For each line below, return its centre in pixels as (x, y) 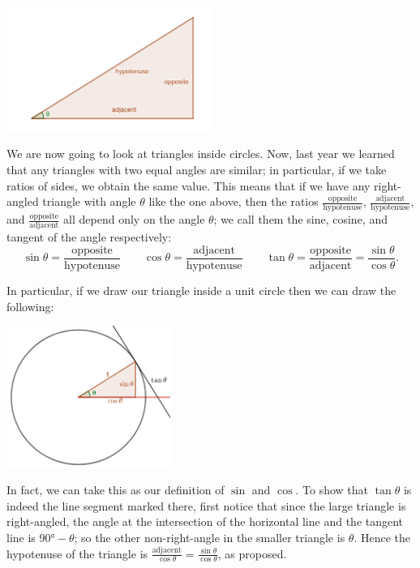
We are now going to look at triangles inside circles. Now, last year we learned (201, 154)
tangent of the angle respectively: (89, 237)
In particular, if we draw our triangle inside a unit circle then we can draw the (201, 290)
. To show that (332, 490)
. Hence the (382, 537)
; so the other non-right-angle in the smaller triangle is (210, 537)
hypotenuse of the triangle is (77, 553)
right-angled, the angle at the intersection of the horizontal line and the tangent (205, 521)
